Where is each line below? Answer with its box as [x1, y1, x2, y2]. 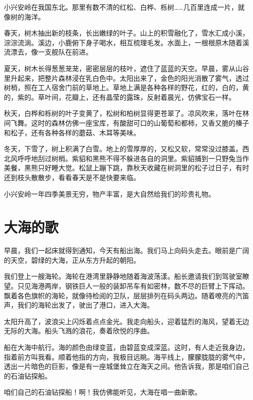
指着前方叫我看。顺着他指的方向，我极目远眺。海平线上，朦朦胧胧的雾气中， [4, 351, 249, 362]
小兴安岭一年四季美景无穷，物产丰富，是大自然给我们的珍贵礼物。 [4, 188, 215, 199]
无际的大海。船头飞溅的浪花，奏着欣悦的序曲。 [4, 326, 154, 336]
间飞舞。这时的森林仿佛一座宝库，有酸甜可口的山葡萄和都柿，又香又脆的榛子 [4, 117, 249, 127]
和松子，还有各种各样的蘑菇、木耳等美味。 [4, 127, 140, 137]
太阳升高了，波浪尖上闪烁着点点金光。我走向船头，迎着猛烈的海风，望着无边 [4, 316, 249, 326]
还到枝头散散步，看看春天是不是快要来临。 [4, 172, 140, 182]
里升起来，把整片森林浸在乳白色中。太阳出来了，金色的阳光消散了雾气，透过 [4, 73, 249, 83]
